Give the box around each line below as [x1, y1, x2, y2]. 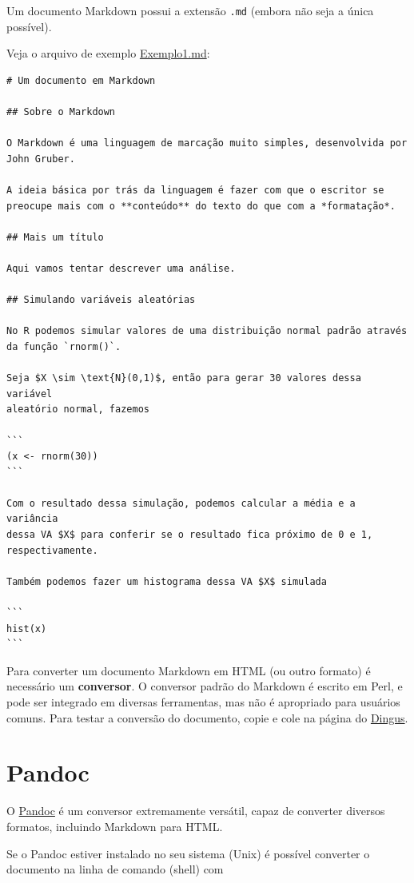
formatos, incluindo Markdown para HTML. [6, 817, 223, 834]
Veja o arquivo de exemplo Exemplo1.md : [6, 45, 210, 62]
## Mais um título [6, 231, 104, 243]
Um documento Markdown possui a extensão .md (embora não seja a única [6, 2, 374, 18]
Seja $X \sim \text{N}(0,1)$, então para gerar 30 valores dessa [6, 372, 361, 384]
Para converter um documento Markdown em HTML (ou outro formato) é [6, 662, 371, 678]
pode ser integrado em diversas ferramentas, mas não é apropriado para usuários [6, 694, 400, 710]
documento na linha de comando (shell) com [6, 861, 224, 877]
